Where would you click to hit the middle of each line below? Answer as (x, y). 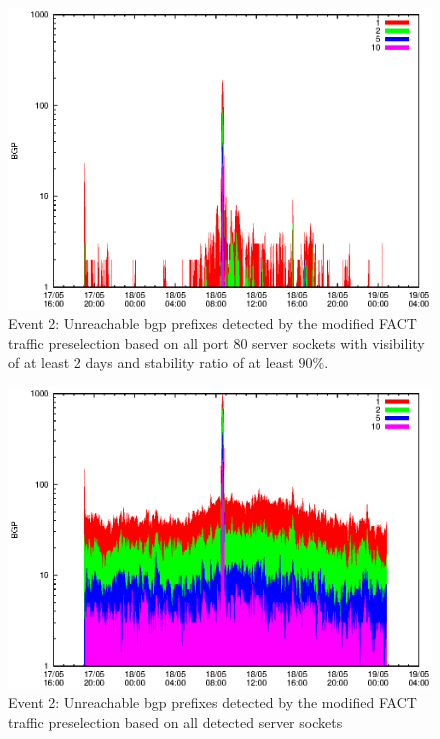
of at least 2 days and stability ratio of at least (151, 362)
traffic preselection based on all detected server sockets (175, 721)
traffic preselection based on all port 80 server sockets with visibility (216, 342)
